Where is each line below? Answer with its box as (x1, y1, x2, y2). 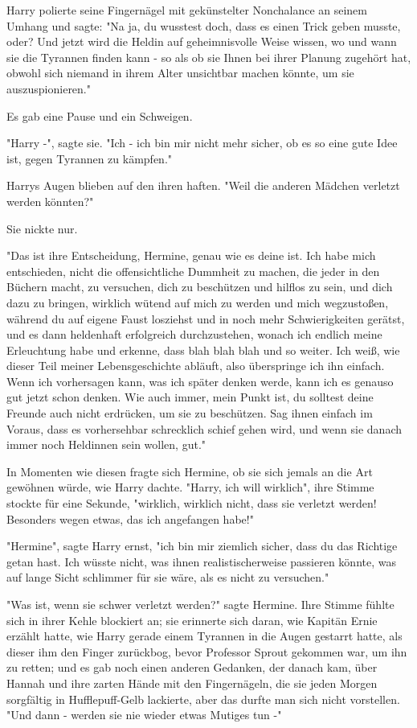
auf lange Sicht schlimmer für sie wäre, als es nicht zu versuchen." (6, 569, 329, 586)
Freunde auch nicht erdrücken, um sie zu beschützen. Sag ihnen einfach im (6, 405, 373, 422)
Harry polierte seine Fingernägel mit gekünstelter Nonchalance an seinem (6, 2, 367, 18)
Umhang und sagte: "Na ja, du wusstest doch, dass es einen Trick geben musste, (6, 17, 401, 34)
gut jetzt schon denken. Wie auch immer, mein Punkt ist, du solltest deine (6, 389, 374, 405)
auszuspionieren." (6, 80, 91, 97)
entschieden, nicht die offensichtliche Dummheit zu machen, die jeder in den (6, 262, 380, 279)
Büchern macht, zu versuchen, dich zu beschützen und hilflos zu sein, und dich (6, 278, 393, 295)
